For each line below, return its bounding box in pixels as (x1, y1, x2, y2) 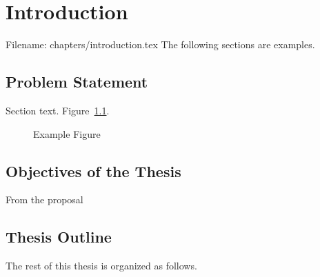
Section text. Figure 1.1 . (6, 103, 110, 117)
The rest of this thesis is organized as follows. (6, 258, 197, 273)
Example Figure (33, 126, 101, 141)
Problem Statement (6, 71, 148, 92)
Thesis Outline (6, 226, 112, 247)
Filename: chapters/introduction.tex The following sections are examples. (6, 37, 315, 52)
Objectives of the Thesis (6, 160, 181, 181)
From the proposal (6, 192, 83, 207)
